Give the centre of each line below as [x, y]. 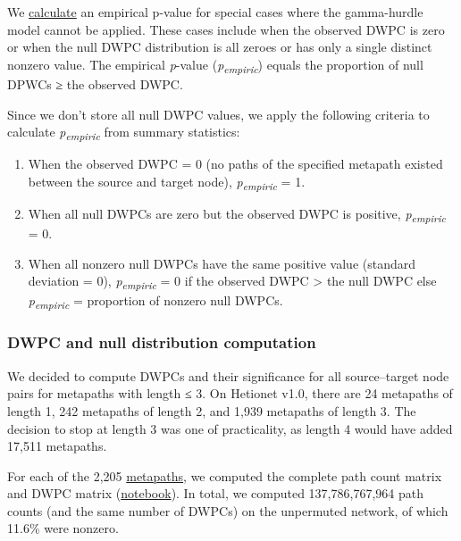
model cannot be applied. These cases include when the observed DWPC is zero [226, 29]
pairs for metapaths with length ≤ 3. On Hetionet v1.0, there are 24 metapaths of [230, 393]
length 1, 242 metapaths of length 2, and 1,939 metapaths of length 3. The [212, 410]
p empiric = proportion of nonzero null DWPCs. [155, 302]
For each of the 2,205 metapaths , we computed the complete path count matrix [225, 475]
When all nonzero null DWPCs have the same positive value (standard [222, 263]
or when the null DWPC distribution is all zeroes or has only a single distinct [220, 47]
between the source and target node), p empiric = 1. [167, 182]
